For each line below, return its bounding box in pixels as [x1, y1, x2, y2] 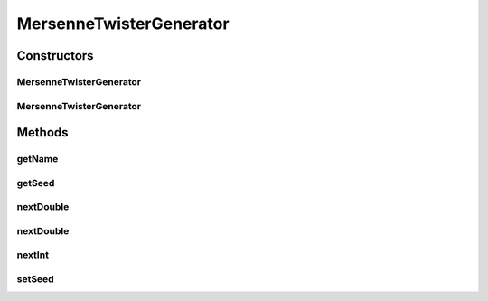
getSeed [16, 176, 55, 189]
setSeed [16, 272, 54, 285]
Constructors [16, 48, 94, 63]
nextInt [16, 249, 50, 261]
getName [16, 153, 59, 165]
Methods [16, 125, 69, 140]
